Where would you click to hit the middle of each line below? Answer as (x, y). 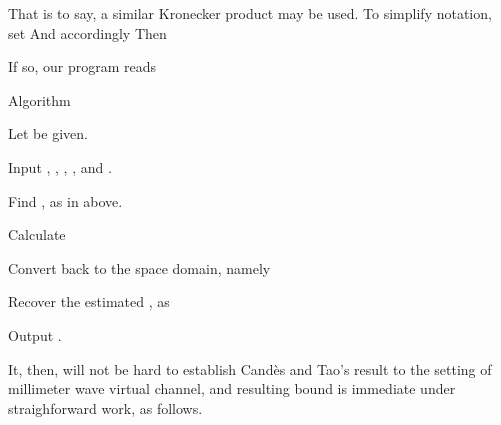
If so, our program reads (82, 66)
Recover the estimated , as (89, 301)
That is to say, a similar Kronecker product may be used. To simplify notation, (250, 13)
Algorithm (39, 99)
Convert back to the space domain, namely (139, 267)
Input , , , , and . (60, 166)
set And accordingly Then (87, 32)
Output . (35, 334)
